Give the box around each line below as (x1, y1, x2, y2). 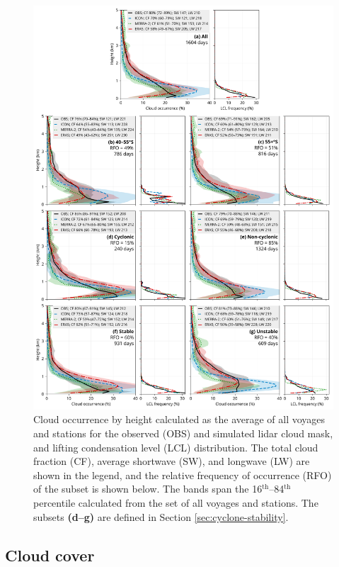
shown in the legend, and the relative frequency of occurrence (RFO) (33, 467, 332, 482)
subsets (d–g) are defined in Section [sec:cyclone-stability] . (33, 509, 289, 524)
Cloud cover (5, 544, 95, 566)
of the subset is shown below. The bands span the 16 (33, 481, 263, 496)
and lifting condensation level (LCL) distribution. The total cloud (33, 439, 318, 454)
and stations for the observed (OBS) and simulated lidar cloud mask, (33, 425, 333, 440)
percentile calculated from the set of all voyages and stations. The (33, 495, 318, 510)
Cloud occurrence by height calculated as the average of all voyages (33, 412, 326, 427)
